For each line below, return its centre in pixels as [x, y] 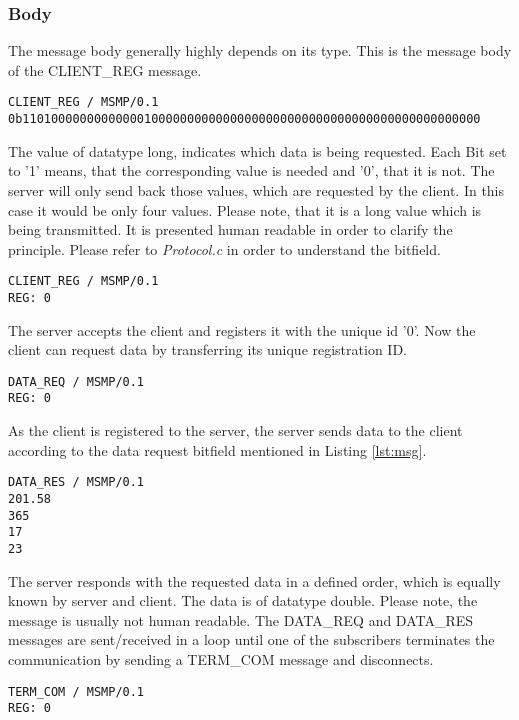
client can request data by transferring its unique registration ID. [207, 349]
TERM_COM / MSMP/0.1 [76, 691]
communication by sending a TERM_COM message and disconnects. [221, 658]
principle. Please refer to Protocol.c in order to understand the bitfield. [224, 248]
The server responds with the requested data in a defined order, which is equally [254, 580]
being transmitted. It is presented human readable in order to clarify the [230, 229]
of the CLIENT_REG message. [105, 69]
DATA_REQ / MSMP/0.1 [76, 381]
